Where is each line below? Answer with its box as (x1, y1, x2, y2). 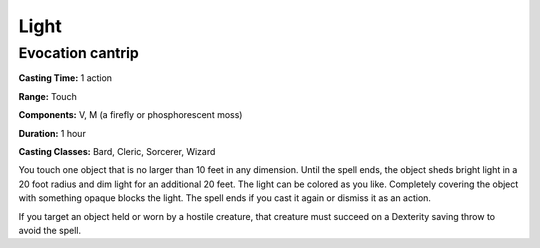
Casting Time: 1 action (18, 72, 113, 84)
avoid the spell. (18, 224, 82, 236)
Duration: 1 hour (18, 127, 87, 139)
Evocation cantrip (18, 44, 139, 62)
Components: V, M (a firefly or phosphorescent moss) (18, 109, 243, 121)
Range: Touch (18, 90, 77, 102)
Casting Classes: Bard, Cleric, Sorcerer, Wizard (18, 145, 216, 157)
